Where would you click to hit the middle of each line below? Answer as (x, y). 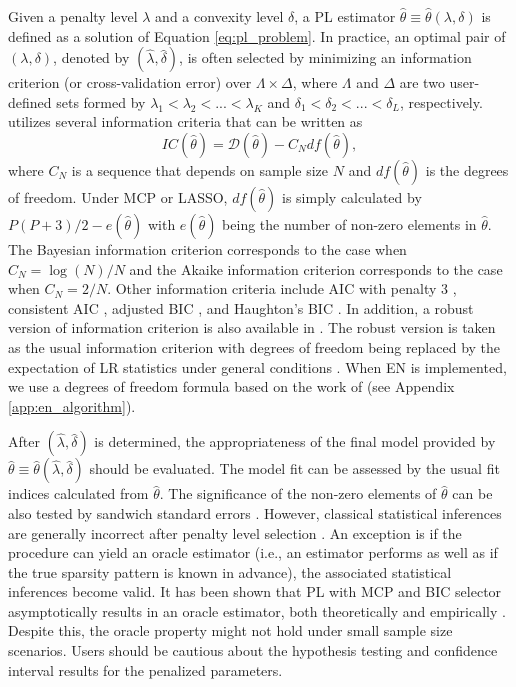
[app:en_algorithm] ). (72, 405)
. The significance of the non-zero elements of (298, 493)
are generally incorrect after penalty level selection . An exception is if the (235, 532)
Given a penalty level (73, 16)
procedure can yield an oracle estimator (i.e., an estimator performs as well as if (253, 552)
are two (422, 82)
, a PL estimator (345, 16)
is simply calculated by (352, 196)
